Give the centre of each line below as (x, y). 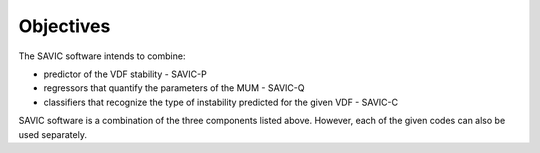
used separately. (52, 134)
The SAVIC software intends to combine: (102, 56)
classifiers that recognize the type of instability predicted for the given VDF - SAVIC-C (221, 102)
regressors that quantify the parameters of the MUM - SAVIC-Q (174, 88)
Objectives (64, 26)
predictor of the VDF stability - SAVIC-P (125, 74)
